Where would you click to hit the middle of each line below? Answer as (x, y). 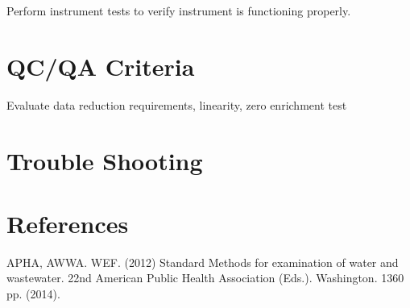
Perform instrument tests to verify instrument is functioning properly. (179, 10)
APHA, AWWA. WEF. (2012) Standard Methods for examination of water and (203, 262)
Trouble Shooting (105, 160)
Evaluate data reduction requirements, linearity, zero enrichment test (177, 104)
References (68, 223)
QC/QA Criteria (101, 66)
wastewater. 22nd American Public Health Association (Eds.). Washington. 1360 (205, 278)
